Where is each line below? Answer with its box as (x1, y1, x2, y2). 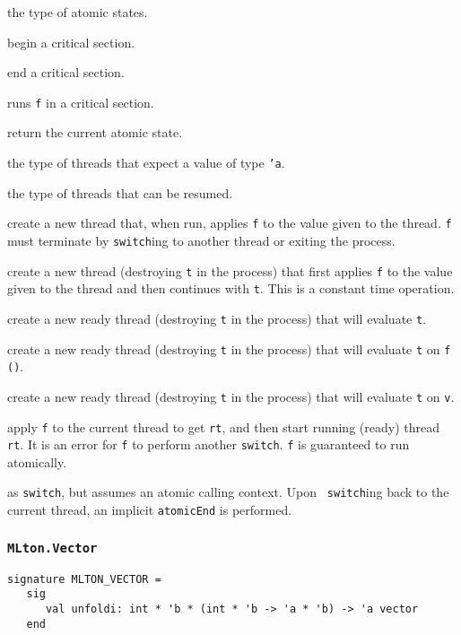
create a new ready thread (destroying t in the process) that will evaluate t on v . (7, 387, 455, 405)
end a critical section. (7, 63, 125, 82)
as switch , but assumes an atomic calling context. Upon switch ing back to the (7, 483, 449, 501)
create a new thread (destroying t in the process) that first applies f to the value (7, 261, 453, 280)
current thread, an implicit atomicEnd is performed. (7, 500, 292, 519)
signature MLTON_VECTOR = (7, 572, 161, 586)
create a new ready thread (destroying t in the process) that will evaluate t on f (7, 339, 451, 358)
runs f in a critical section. (7, 92, 154, 111)
